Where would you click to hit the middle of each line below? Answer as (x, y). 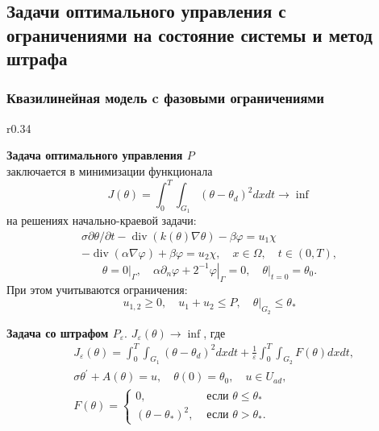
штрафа (37, 58)
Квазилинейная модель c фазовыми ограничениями (165, 98)
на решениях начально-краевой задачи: (102, 220)
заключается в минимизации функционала (110, 170)
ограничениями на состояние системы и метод (189, 34)
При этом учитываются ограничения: (97, 289)
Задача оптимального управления (95, 155)
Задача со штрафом (58, 332)
